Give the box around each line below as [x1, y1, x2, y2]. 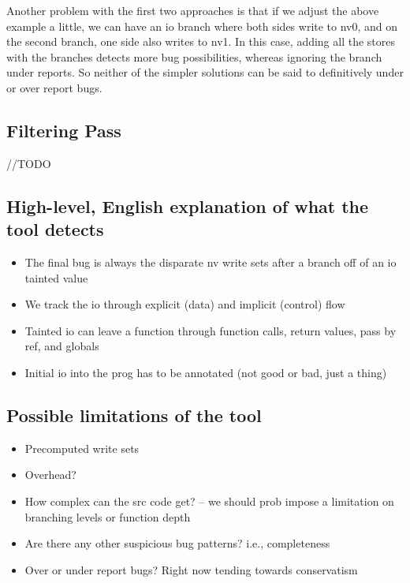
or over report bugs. [6, 79, 102, 95]
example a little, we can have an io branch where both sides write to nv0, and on [6, 17, 398, 34]
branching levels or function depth [24, 508, 191, 525]
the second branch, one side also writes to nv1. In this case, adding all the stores [6, 33, 396, 50]
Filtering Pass [6, 118, 121, 142]
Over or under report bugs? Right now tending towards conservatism [24, 561, 358, 577]
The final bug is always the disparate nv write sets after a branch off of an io [24, 253, 397, 270]
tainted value [24, 269, 88, 286]
